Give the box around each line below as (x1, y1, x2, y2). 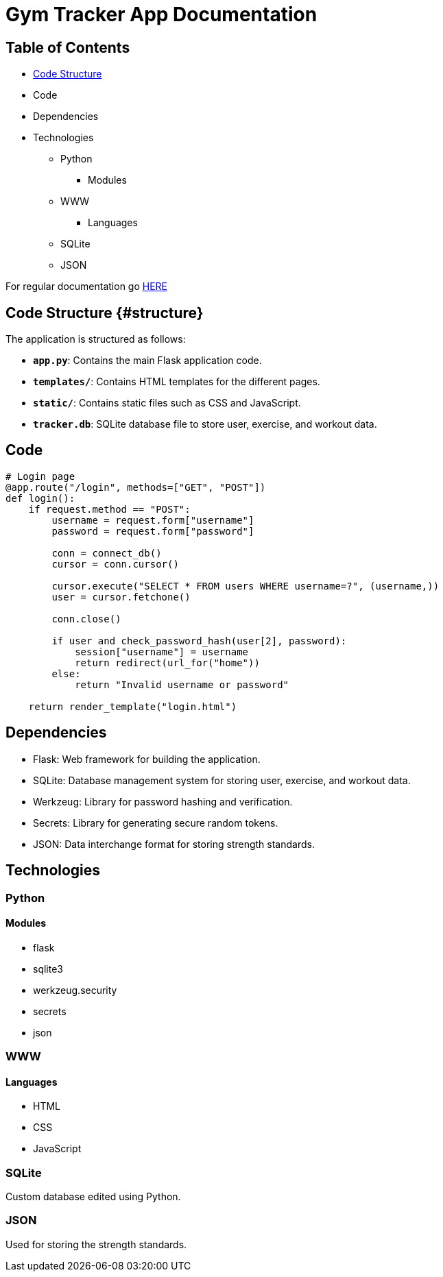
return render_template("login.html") (28, 701, 237, 712)
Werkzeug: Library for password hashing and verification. (33, 795, 293, 807)
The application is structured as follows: (5, 333, 186, 345)
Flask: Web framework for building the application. (33, 753, 261, 765)
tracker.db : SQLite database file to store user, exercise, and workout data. (33, 418, 377, 430)
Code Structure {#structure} (5, 304, 204, 321)
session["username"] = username (75, 646, 249, 657)
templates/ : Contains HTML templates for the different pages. (33, 376, 320, 388)
